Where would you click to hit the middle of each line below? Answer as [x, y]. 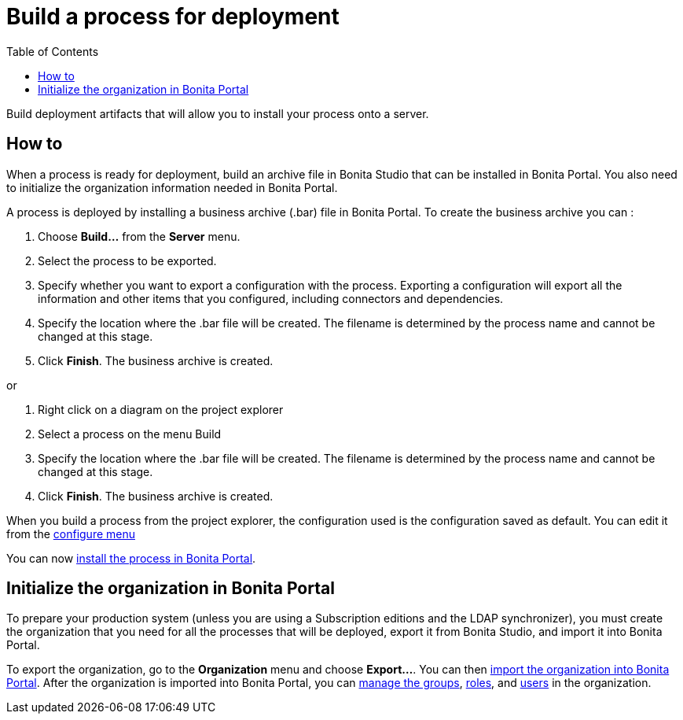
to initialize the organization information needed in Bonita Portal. [172, 187]
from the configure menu [71, 534]
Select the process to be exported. [127, 260]
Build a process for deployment [173, 17]
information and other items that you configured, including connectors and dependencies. [271, 298]
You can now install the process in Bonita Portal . [131, 558]
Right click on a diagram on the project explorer [161, 409]
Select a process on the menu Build [130, 434]
